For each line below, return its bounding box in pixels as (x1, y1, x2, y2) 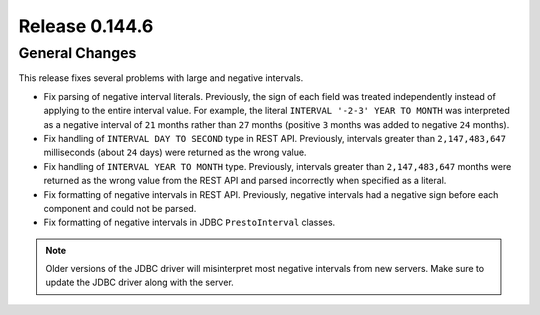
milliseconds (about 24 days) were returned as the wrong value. (43, 146, 307, 159)
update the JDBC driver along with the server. (45, 276, 234, 289)
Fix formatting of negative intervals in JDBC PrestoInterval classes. (43, 216, 336, 229)
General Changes (18, 44, 137, 62)
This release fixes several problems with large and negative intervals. (18, 72, 304, 84)
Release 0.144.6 (18, 15, 154, 37)
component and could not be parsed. (43, 202, 197, 214)
